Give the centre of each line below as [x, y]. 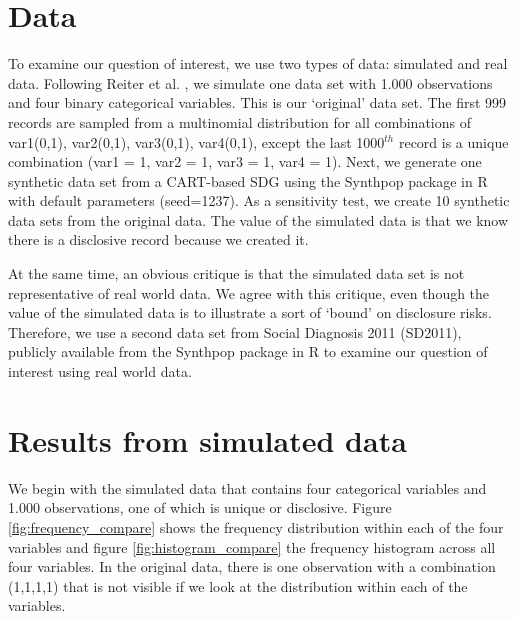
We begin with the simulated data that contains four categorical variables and [247, 487]
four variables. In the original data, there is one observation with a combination [252, 566]
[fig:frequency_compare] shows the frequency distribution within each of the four [256, 526]
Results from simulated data [207, 439]
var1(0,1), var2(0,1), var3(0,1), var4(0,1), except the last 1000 [196, 141]
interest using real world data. [100, 371]
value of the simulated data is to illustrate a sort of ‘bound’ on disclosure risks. [250, 312]
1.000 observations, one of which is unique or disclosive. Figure [200, 507]
